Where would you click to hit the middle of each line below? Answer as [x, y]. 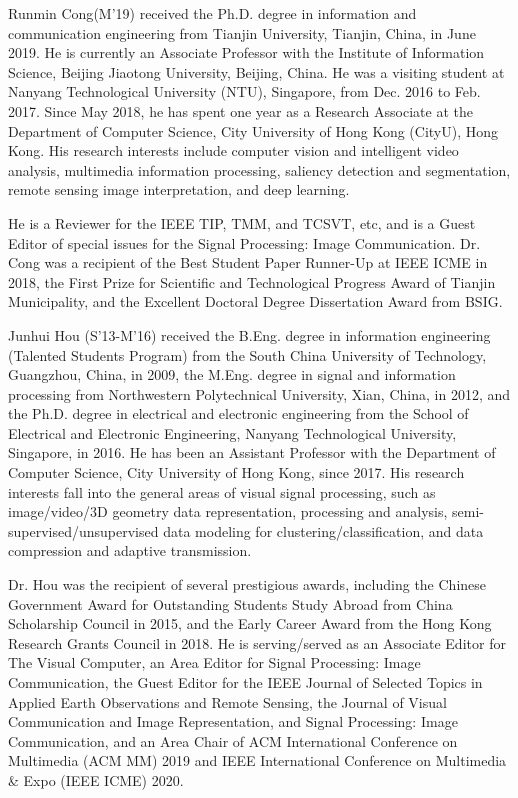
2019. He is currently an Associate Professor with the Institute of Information [246, 52]
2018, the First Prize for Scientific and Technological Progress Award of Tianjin [252, 281]
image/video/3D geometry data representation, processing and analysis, [228, 511]
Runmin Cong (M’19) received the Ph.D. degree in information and [212, 13]
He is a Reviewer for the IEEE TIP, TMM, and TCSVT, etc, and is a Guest [242, 222]
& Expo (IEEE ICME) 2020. [96, 779]
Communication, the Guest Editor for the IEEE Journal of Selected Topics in [245, 682]
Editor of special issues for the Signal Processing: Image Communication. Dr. [244, 242]
